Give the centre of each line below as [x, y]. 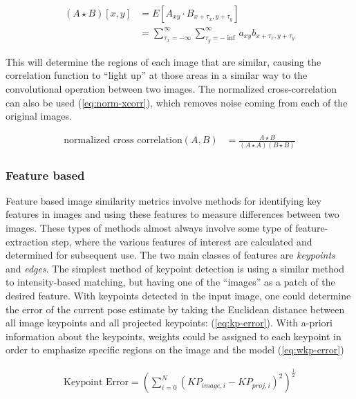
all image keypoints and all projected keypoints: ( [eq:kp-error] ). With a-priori [169, 323]
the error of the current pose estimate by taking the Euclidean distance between [175, 309]
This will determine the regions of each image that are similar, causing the [163, 61]
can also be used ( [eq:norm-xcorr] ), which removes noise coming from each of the [177, 102]
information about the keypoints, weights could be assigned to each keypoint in [174, 336]
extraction [27, 241]
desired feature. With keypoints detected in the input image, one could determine [178, 295]
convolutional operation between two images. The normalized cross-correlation [171, 88]
